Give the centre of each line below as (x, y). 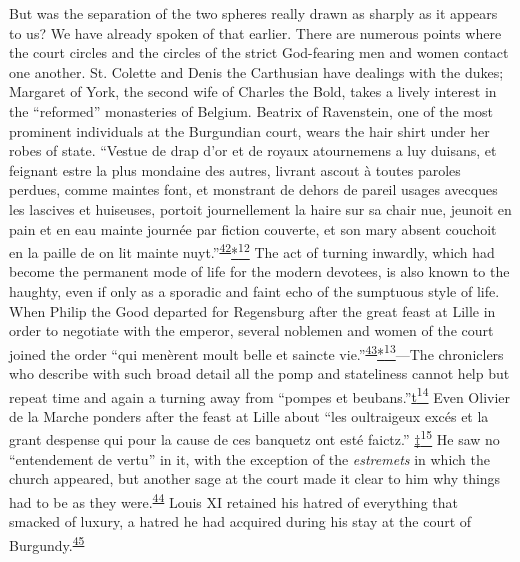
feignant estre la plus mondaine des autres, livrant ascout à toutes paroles (235, 169)
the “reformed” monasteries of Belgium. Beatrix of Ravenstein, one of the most (251, 110)
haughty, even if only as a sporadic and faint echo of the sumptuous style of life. (254, 290)
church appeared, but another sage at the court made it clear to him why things (255, 478)
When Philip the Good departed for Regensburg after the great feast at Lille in (252, 310)
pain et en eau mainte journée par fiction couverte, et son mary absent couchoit (253, 228)
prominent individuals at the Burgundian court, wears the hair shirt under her (249, 130)
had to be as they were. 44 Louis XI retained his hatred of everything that (233, 500)
